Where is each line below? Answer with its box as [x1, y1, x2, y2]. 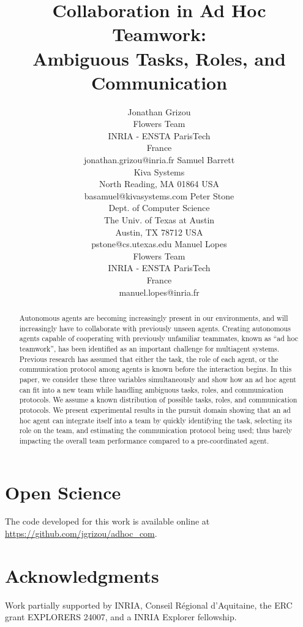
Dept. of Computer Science [108, 201, 210, 214]
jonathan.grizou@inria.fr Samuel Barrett [83, 153, 235, 166]
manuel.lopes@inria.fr [119, 285, 200, 298]
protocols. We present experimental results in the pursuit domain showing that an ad [19, 404, 291, 415]
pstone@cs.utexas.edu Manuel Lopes [91, 237, 227, 250]
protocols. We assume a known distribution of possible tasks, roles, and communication [19, 394, 297, 405]
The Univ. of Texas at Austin [103, 213, 215, 226]
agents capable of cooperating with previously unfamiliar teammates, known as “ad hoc [19, 333, 298, 344]
